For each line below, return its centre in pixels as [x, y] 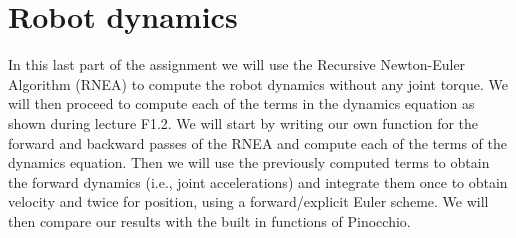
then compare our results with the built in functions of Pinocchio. [209, 220]
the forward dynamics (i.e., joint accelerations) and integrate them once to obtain [258, 181]
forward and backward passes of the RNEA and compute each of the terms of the [257, 142]
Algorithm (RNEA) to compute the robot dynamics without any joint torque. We [258, 83]
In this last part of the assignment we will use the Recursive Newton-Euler [237, 64]
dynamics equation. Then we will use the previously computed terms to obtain [249, 162]
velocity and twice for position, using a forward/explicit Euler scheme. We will [248, 201]
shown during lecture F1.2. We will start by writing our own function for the [243, 122]
